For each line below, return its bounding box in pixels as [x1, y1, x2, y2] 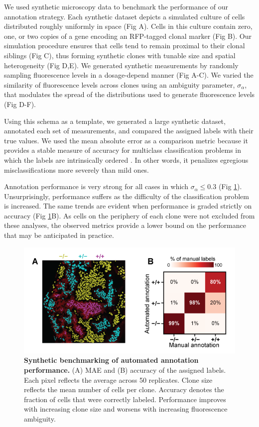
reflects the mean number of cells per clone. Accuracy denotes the [24, 384, 224, 395]
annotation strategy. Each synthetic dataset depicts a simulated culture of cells [4, 11, 245, 21]
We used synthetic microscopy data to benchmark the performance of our [4, 1, 228, 11]
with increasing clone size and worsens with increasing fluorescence [24, 404, 228, 414]
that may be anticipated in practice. [4, 230, 114, 240]
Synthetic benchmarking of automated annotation [24, 355, 199, 365]
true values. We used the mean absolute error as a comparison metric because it [4, 135, 248, 145]
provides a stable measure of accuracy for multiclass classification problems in [4, 145, 241, 155]
